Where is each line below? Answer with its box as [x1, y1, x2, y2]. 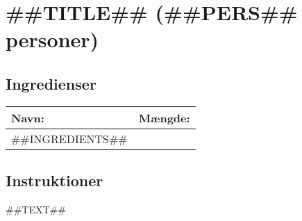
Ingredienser [6, 72, 97, 94]
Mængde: [138, 109, 190, 126]
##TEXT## [6, 202, 66, 216]
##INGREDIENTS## [11, 130, 128, 147]
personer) [6, 25, 99, 54]
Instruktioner [6, 170, 103, 191]
